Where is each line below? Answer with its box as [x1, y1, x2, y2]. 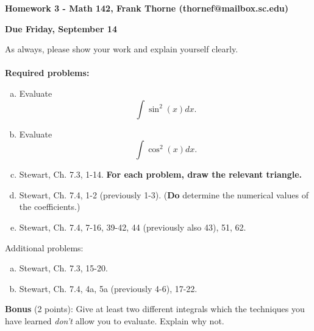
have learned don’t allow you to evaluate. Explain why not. [5, 314, 224, 327]
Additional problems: [5, 241, 84, 254]
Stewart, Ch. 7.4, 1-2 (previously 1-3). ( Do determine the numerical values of [19, 188, 309, 201]
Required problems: [5, 66, 90, 79]
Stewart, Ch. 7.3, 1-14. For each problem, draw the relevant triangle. [19, 168, 302, 181]
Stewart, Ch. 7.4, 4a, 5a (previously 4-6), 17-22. [19, 282, 198, 294]
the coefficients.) [19, 200, 80, 213]
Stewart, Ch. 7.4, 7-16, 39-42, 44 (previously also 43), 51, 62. [19, 220, 246, 233]
